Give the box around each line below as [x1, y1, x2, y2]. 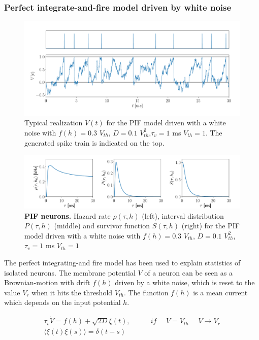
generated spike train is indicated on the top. [24, 137, 165, 148]
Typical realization [24, 117, 83, 128]
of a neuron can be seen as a [144, 267, 233, 278]
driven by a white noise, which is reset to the [115, 277, 255, 288]
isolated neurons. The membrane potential [4, 267, 136, 278]
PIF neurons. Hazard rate [24, 210, 111, 221]
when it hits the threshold [31, 287, 113, 297]
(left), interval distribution [142, 210, 224, 221]
